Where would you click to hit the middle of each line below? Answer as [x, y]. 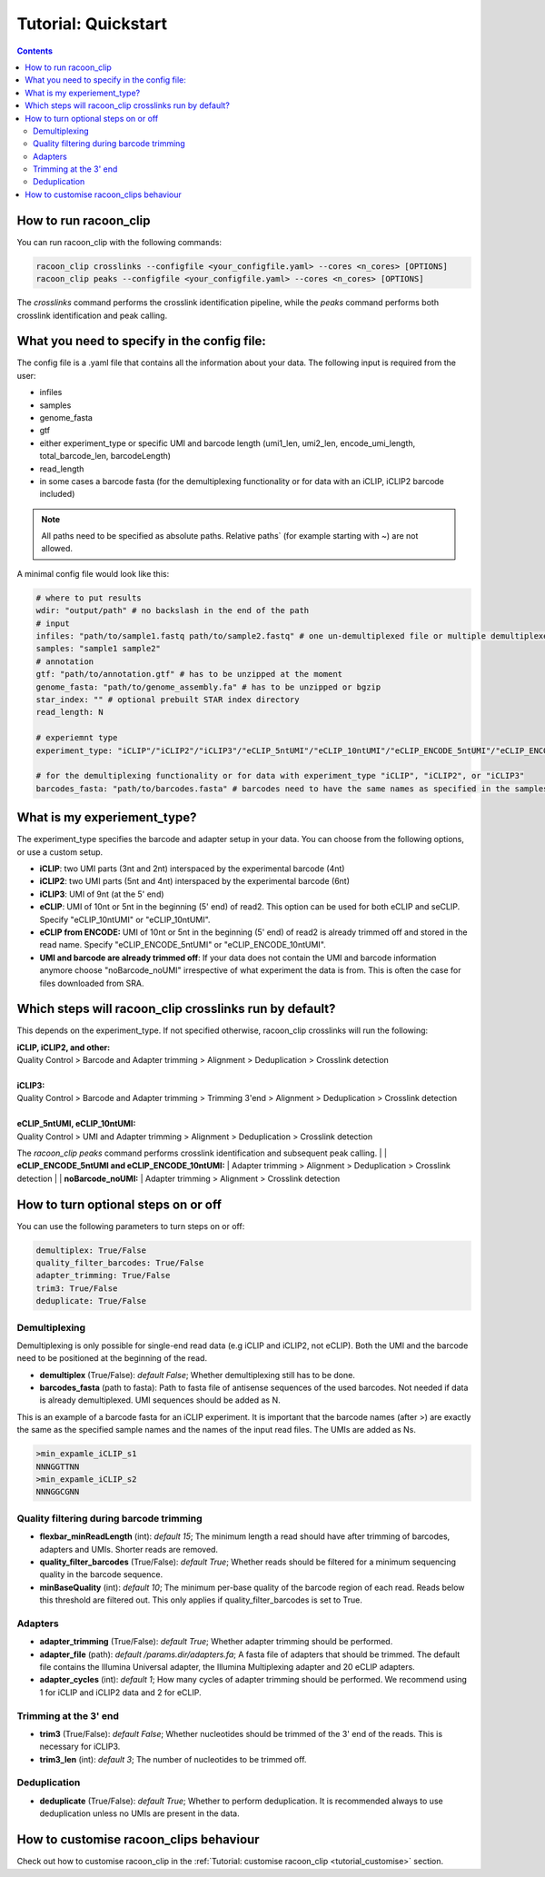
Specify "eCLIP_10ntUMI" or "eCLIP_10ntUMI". [125, 919]
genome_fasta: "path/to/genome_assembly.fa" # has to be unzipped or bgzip [208, 687]
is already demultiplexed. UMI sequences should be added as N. [160, 1400]
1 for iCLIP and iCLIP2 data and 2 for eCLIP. [120, 1692]
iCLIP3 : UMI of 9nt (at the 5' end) [102, 894]
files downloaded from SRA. [92, 983]
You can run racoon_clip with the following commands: [119, 242]
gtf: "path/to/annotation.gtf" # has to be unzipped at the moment [189, 674]
